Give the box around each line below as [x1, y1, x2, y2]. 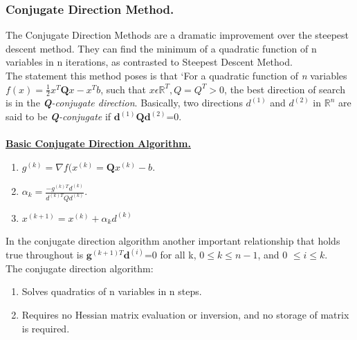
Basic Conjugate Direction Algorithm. [6, 136, 191, 151]
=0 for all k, [144, 247, 196, 262]
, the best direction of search [224, 82, 345, 96]
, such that [100, 82, 147, 96]
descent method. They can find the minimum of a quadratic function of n [6, 41, 317, 55]
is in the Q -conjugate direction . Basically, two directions [6, 95, 243, 110]
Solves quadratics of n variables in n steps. [21, 284, 202, 299]
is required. [21, 321, 70, 335]
